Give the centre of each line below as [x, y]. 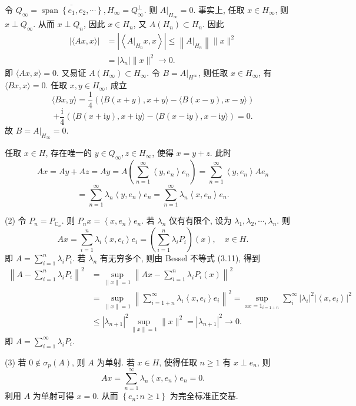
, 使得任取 [178, 362]
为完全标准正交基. [204, 396]
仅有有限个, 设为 [200, 220]
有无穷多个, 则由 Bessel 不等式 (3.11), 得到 [180, 258]
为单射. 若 [116, 362]
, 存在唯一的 [69, 153]
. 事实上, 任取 [219, 9]
